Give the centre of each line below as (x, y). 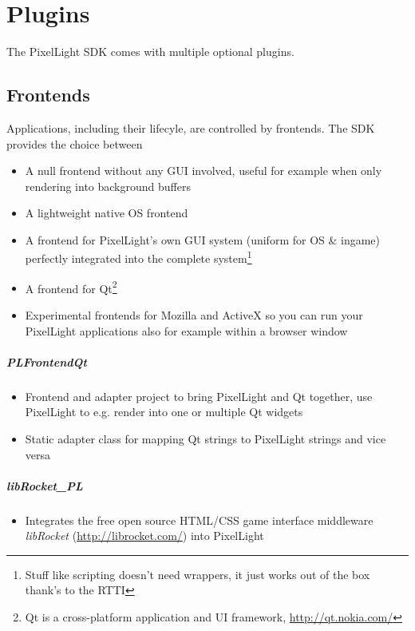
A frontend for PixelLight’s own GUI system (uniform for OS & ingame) (203, 239)
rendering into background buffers (108, 186)
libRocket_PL (45, 485)
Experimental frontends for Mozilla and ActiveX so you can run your (194, 314)
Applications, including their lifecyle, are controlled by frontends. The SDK (191, 127)
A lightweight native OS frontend (107, 213)
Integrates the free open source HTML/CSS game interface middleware (199, 520)
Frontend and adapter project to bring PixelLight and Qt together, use (199, 396)
